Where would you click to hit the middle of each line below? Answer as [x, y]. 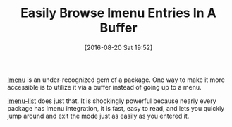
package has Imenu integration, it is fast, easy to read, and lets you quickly [116, 108]
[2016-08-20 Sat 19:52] [118, 47]
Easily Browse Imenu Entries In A [118, 13]
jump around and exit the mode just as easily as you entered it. [98, 116]
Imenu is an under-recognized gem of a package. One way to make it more [116, 80]
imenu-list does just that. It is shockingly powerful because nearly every [112, 101]
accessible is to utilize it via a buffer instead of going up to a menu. [105, 87]
